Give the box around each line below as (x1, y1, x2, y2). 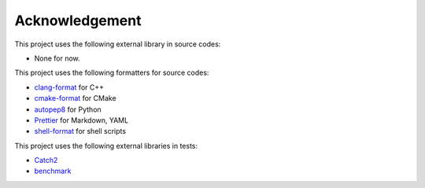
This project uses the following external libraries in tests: (14, 141, 198, 150)
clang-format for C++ (34, 83, 104, 92)
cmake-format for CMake (34, 94, 117, 103)
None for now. (34, 53, 80, 63)
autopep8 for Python (34, 105, 102, 114)
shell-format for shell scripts (34, 127, 126, 136)
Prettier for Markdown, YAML (34, 115, 129, 125)
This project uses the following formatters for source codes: (14, 68, 209, 78)
